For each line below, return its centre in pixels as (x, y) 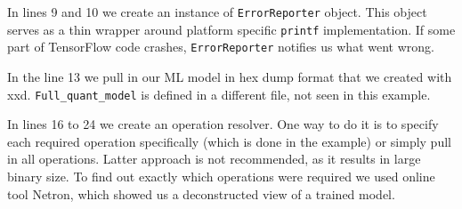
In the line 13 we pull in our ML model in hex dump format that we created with (230, 76)
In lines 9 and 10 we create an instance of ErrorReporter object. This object (217, 12)
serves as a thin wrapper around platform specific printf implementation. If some (231, 29)
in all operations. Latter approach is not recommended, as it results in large (214, 159)
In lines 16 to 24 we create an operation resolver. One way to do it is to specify (223, 124)
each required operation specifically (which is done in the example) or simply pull (229, 141)
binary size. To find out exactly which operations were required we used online (221, 176)
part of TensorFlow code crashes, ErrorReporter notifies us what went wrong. (221, 47)
